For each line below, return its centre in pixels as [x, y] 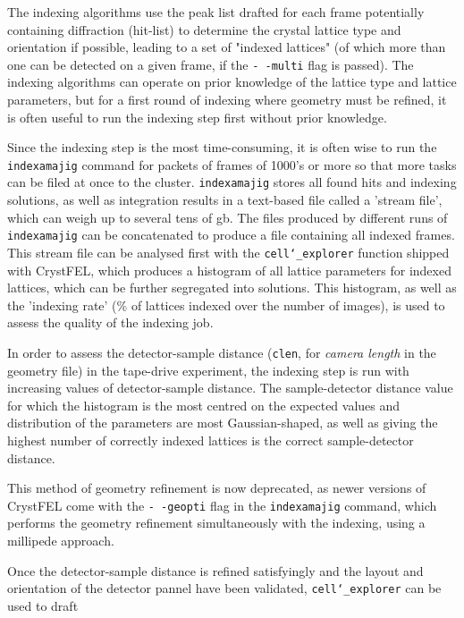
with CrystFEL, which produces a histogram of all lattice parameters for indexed [229, 270]
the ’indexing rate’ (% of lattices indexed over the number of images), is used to [226, 305]
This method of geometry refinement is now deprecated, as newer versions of [217, 488]
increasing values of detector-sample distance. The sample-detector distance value [230, 388]
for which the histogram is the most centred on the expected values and [204, 405]
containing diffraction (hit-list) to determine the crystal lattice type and [204, 29]
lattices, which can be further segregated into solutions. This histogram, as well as [232, 288]
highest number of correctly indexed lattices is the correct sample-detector [211, 440]
